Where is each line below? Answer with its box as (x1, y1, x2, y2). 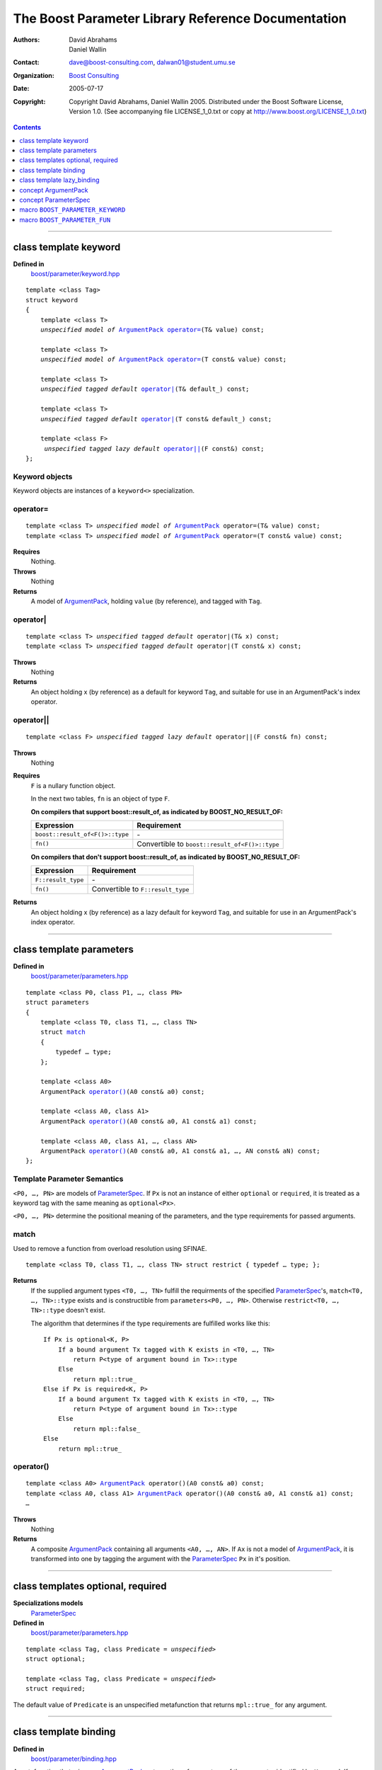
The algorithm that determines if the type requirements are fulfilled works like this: (30, 1319, 270, 1327)
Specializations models (13, 1599, 83, 1607)
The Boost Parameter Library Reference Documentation (13, 11, 347, 26)
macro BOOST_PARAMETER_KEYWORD (19, 205, 126, 214)
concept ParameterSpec (19, 195, 91, 205)
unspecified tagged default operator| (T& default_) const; (40, 385, 250, 393)
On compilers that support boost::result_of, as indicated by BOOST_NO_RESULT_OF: (30, 807, 283, 816)
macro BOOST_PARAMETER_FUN (19, 215, 111, 224)
